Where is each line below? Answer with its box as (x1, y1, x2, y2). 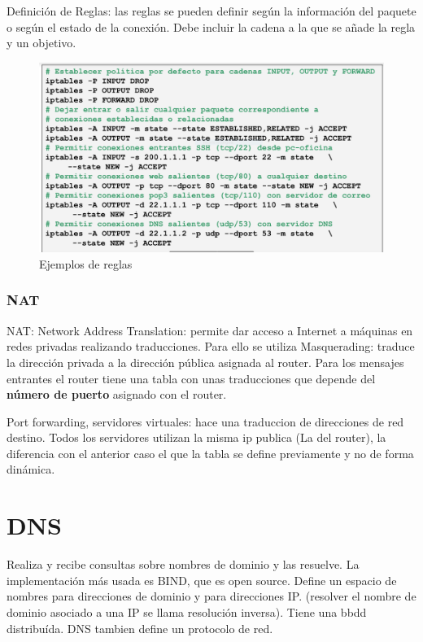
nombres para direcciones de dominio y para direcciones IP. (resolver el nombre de (7, 587, 416, 605)
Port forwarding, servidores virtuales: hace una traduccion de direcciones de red (7, 413, 404, 430)
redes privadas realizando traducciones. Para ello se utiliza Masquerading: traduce (7, 338, 415, 355)
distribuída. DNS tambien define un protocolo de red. (7, 619, 273, 636)
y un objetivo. (7, 34, 76, 51)
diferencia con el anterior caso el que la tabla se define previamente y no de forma (7, 444, 414, 461)
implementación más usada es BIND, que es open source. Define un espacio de (7, 571, 397, 588)
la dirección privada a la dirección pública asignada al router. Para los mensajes (7, 353, 404, 370)
